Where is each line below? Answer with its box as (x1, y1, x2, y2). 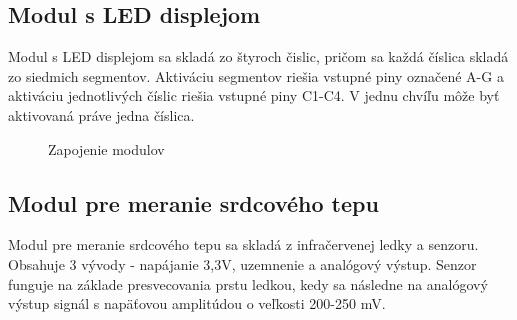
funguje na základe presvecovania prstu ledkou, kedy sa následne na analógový (8, 273, 488, 294)
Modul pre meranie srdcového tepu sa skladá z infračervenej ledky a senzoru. (8, 234, 479, 255)
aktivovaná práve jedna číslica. (8, 104, 195, 125)
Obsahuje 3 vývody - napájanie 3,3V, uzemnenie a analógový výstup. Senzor (8, 253, 477, 274)
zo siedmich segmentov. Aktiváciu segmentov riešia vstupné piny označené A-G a (8, 65, 504, 86)
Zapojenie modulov (48, 138, 165, 159)
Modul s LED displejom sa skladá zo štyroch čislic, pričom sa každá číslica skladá (8, 46, 509, 67)
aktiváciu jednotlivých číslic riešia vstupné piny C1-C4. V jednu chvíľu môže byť (8, 85, 500, 106)
